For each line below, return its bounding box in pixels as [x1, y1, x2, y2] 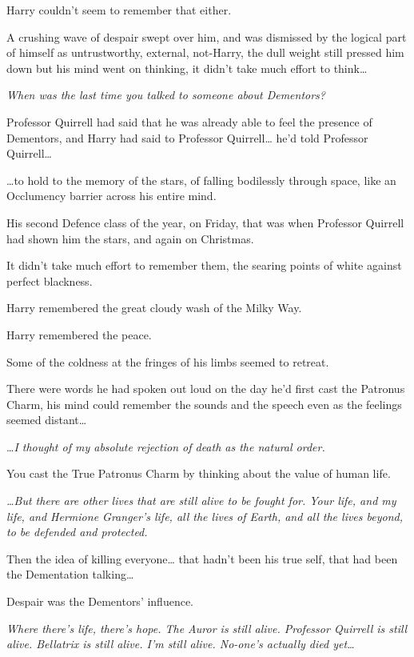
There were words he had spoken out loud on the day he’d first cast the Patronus [6, 380, 405, 397]
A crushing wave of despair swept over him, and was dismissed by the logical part [6, 28, 407, 45]
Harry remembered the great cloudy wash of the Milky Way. [6, 299, 302, 316]
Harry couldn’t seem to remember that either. [6, 2, 232, 18]
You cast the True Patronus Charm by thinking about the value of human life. [6, 465, 391, 482]
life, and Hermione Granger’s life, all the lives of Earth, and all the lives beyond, [6, 507, 403, 524]
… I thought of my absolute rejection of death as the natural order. [6, 438, 325, 455]
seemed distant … [6, 411, 87, 428]
